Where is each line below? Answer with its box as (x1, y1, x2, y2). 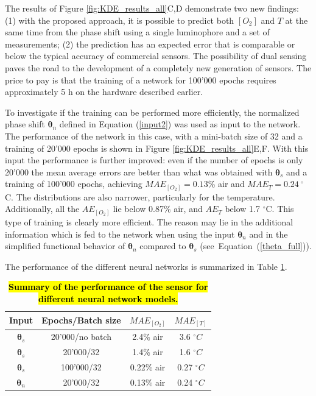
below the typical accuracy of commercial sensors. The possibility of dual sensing (5, 49, 307, 62)
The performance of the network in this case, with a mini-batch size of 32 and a (5, 129, 303, 142)
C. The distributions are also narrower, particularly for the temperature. (5, 190, 275, 203)
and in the (249, 227, 288, 240)
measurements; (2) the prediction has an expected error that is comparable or (5, 37, 295, 50)
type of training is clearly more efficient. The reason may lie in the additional (5, 215, 293, 228)
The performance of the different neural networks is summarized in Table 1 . (5, 260, 287, 272)
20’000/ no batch (51, 330, 112, 343)
